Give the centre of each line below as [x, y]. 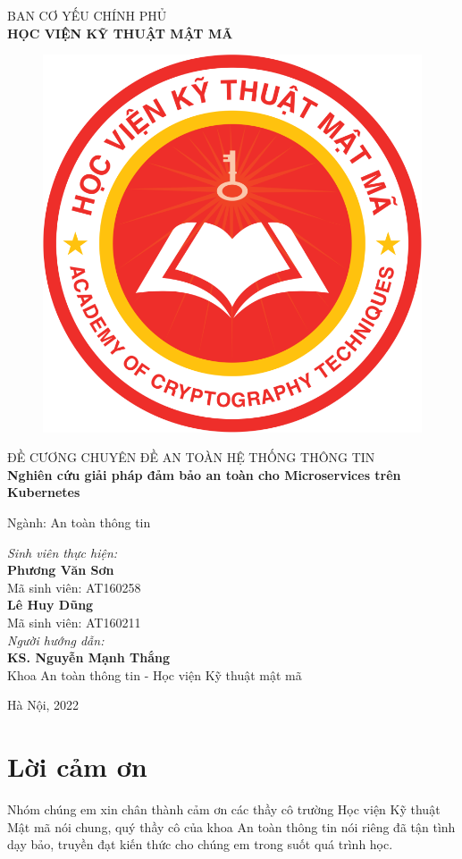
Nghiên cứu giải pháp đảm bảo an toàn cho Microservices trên [204, 474]
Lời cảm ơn [77, 766]
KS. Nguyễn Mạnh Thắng [89, 657]
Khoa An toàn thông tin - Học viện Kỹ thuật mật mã [155, 674]
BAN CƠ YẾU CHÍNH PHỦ [87, 15]
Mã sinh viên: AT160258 [74, 587]
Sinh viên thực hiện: [63, 552]
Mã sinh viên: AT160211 [74, 622]
